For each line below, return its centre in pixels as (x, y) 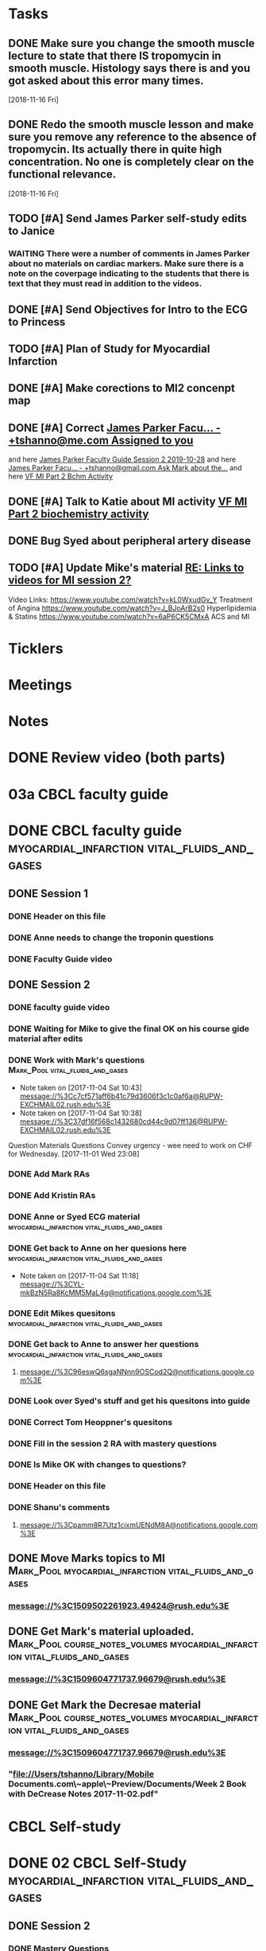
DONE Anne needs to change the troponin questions (111, 938)
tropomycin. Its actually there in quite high (115, 149)
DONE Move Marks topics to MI (87, 1558)
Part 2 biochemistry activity (79, 514)
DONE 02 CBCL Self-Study (98, 1863)
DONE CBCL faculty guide (95, 831)
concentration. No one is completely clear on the (131, 162)
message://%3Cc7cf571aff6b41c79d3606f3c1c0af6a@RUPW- (121, 1096)
